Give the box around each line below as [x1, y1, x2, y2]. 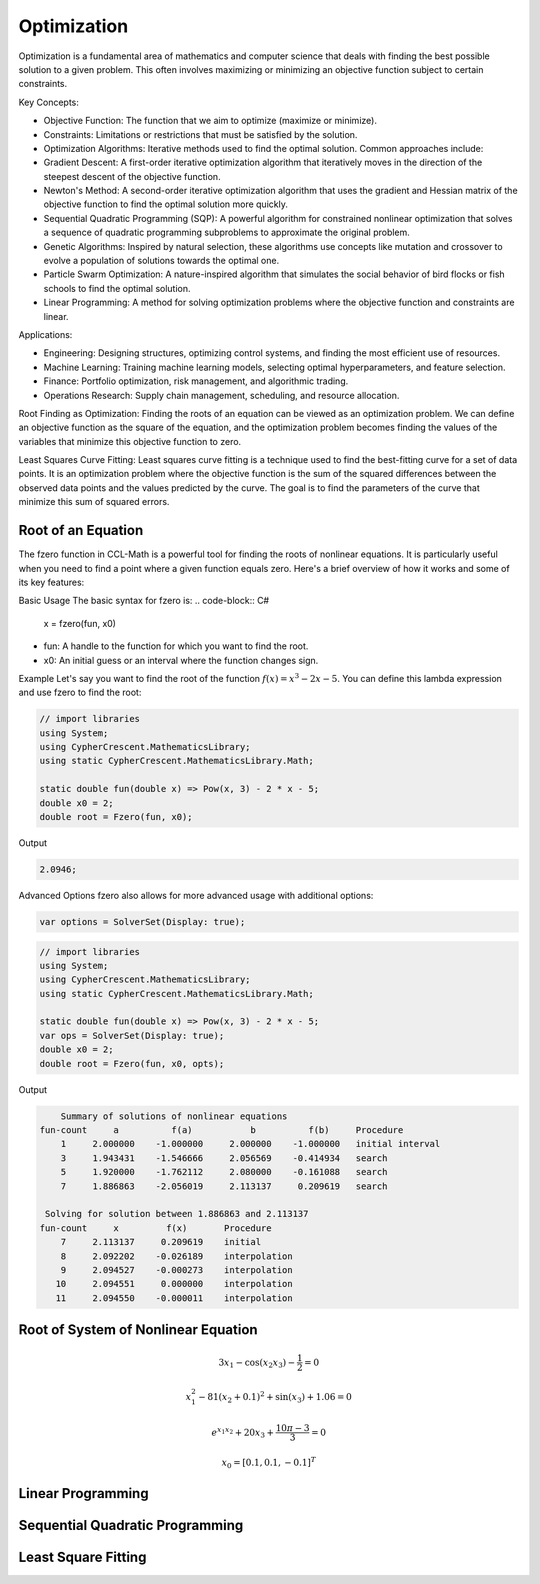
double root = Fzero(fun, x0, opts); [39, 1058, 225, 1069]
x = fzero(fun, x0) [43, 617, 117, 629]
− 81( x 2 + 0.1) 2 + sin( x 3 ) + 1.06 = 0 [198, 1390, 352, 1405]
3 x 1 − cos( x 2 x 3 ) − [218, 1356, 296, 1370]
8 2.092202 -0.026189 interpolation [60, 1250, 294, 1262]
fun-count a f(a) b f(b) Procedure [39, 1125, 404, 1136]
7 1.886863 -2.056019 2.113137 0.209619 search [60, 1180, 388, 1192]
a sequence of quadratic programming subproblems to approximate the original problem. [43, 226, 410, 239]
